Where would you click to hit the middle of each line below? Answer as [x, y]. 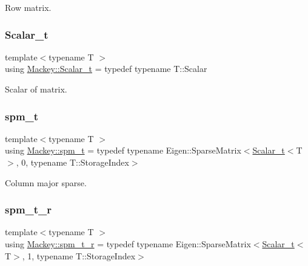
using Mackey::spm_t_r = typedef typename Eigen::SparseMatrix [128, 244]
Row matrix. [28, 7]
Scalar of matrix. [36, 89]
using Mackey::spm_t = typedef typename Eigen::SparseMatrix [123, 150]
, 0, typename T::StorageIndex [72, 162]
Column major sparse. [46, 182]
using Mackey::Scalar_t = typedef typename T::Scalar [106, 69]
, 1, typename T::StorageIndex [79, 255]
